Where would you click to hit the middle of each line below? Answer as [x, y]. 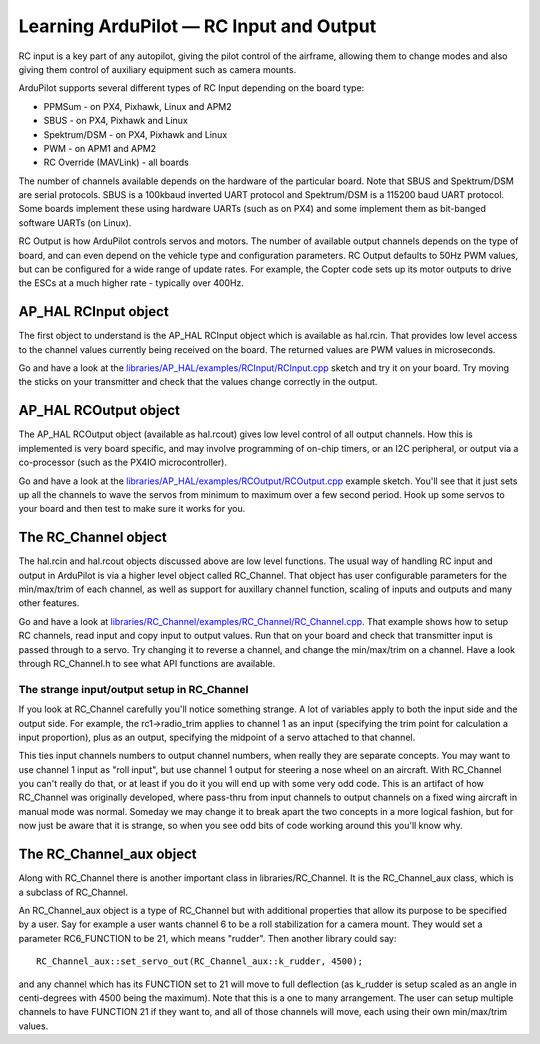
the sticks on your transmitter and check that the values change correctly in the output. [198, 382]
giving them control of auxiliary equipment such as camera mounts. [157, 69]
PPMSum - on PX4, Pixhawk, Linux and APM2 [137, 106]
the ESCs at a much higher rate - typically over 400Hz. [131, 283]
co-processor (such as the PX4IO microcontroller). [123, 462]
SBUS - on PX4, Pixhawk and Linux [116, 121]
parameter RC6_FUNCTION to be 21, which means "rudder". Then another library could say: [207, 938]
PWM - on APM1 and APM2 [100, 148]
